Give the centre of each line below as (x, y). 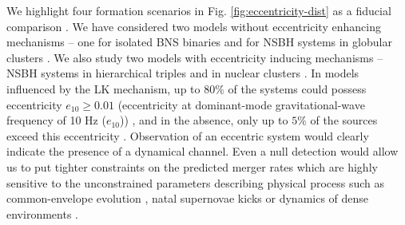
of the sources (344, 120)
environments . (42, 213)
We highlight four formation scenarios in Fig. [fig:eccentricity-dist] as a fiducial (199, 10)
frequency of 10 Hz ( (56, 120)
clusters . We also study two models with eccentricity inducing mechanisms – (195, 57)
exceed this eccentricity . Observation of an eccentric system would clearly (188, 135)
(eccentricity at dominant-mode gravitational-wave (241, 104)
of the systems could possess (297, 88)
